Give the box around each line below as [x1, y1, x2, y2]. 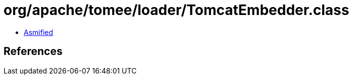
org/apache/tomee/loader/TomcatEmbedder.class [4, 1, 349, 18]
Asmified [24, 27, 54, 36]
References [4, 45, 63, 58]
